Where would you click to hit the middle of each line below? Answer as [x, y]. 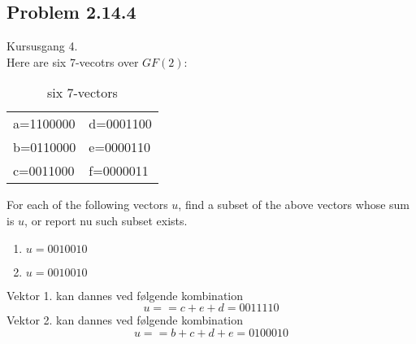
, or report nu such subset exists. [106, 220]
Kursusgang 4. [42, 46]
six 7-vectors [82, 93]
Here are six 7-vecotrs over [73, 61]
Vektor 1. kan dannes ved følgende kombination [125, 295]
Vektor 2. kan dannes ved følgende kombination [125, 320]
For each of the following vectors [87, 205]
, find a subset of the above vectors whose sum [294, 205]
